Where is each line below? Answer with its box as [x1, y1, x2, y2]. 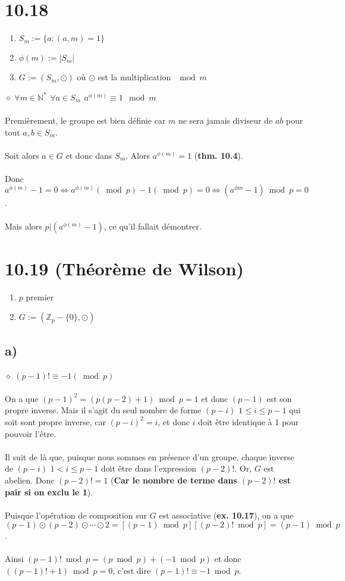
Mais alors [5, 219, 42, 232]
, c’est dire [112, 564, 151, 577]
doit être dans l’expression [101, 462, 196, 475]
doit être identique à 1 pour [198, 415, 299, 428]
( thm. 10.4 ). [194, 149, 243, 161]
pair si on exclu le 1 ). [5, 485, 93, 498]
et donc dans [65, 149, 112, 161]
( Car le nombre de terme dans [110, 473, 237, 486]
